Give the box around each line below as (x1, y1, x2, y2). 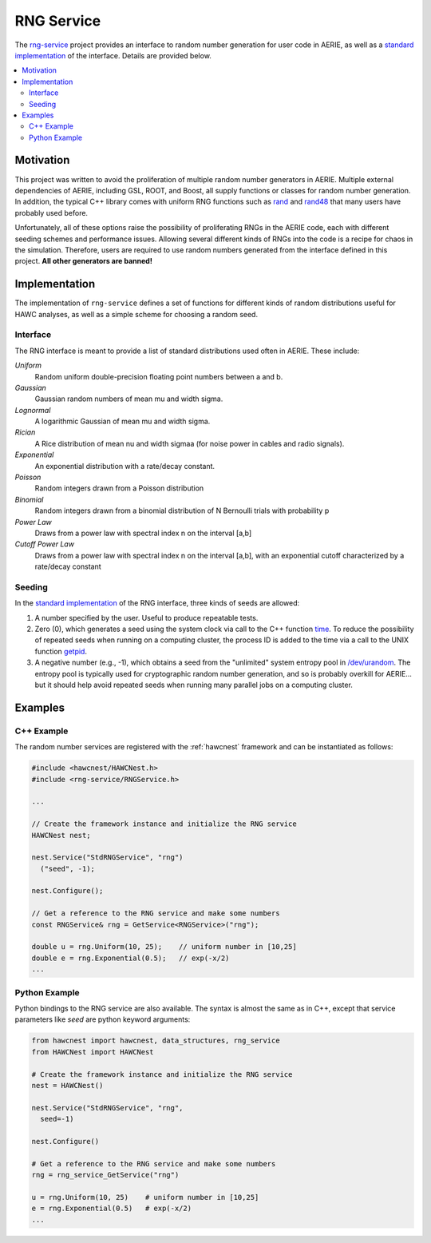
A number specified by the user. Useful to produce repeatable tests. (34, 613, 259, 622)
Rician (14, 427, 36, 437)
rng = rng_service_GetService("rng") (31, 1170, 180, 1180)
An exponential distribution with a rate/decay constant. (34, 461, 215, 471)
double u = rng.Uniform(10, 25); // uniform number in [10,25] (31, 943, 297, 951)
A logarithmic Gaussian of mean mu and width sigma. (34, 416, 211, 427)
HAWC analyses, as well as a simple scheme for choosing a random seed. (14, 309, 259, 319)
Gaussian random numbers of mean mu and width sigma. (34, 394, 223, 403)
